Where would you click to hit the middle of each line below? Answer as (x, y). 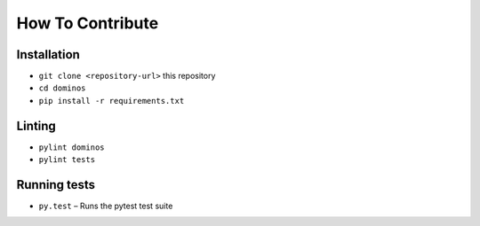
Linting (36, 125)
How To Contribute (88, 23)
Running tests (56, 185)
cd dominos (62, 88)
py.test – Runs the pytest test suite (106, 206)
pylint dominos (72, 147)
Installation (48, 55)
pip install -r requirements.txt (112, 101)
